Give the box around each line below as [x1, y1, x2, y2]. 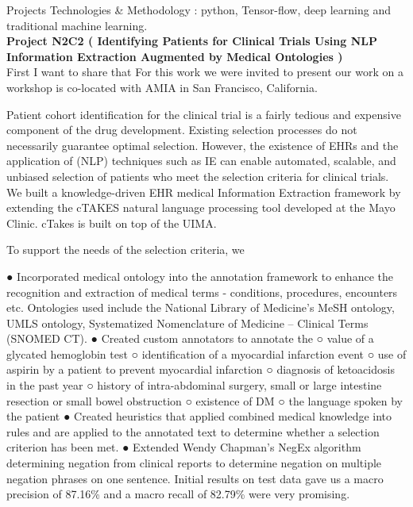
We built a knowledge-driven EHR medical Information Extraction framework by [6, 183, 401, 200]
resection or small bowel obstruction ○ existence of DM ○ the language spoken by [6, 392, 403, 409]
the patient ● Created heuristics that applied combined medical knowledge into [6, 408, 392, 424]
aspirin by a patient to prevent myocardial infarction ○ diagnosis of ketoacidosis [6, 361, 395, 378]
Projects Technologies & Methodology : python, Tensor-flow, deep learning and [6, 2, 391, 17]
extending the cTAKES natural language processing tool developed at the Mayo [6, 199, 396, 216]
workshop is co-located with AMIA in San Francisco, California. [6, 79, 318, 95]
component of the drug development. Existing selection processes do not [6, 121, 357, 138]
